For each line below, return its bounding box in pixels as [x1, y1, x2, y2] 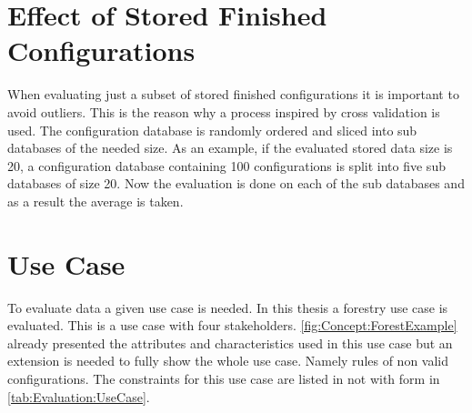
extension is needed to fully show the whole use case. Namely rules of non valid [7, 351, 449, 370]
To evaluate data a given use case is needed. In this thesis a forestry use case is [7, 297, 448, 317]
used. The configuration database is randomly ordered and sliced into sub [7, 120, 417, 139]
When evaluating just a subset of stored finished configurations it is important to [7, 85, 459, 104]
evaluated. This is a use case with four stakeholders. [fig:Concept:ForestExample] [7, 316, 457, 335]
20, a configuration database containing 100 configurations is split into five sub [7, 156, 446, 175]
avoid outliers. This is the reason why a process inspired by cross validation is [7, 102, 440, 121]
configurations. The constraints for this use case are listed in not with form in [7, 368, 440, 388]
